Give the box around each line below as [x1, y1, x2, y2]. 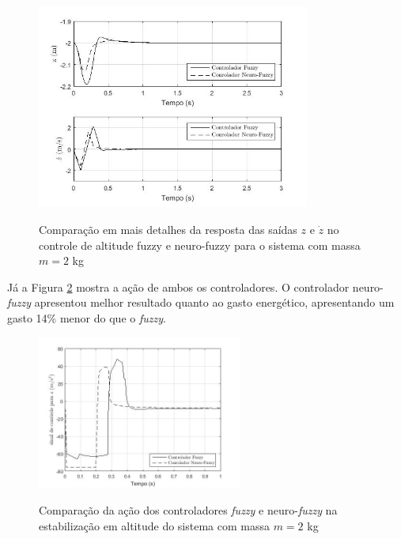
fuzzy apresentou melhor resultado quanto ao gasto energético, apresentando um [7, 294, 395, 311]
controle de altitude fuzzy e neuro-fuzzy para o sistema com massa [39, 236, 361, 253]
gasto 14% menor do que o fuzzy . [7, 309, 166, 326]
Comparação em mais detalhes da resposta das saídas [39, 220, 297, 237]
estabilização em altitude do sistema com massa [39, 517, 270, 533]
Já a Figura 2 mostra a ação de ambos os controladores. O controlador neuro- [7, 278, 384, 295]
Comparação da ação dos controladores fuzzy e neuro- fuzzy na [39, 501, 338, 518]
